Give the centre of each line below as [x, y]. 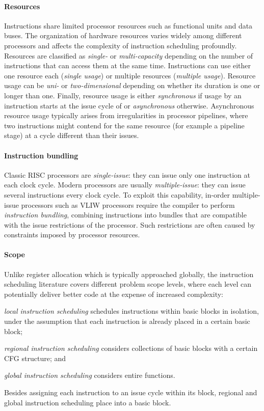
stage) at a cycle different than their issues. [72, 135]
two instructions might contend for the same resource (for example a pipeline [124, 125]
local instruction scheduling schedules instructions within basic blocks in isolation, [131, 311]
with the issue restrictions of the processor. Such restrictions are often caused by [130, 224]
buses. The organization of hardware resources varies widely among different [123, 35]
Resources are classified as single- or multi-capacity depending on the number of [129, 55]
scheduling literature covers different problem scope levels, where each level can [128, 284]
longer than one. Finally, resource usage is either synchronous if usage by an [123, 95]
